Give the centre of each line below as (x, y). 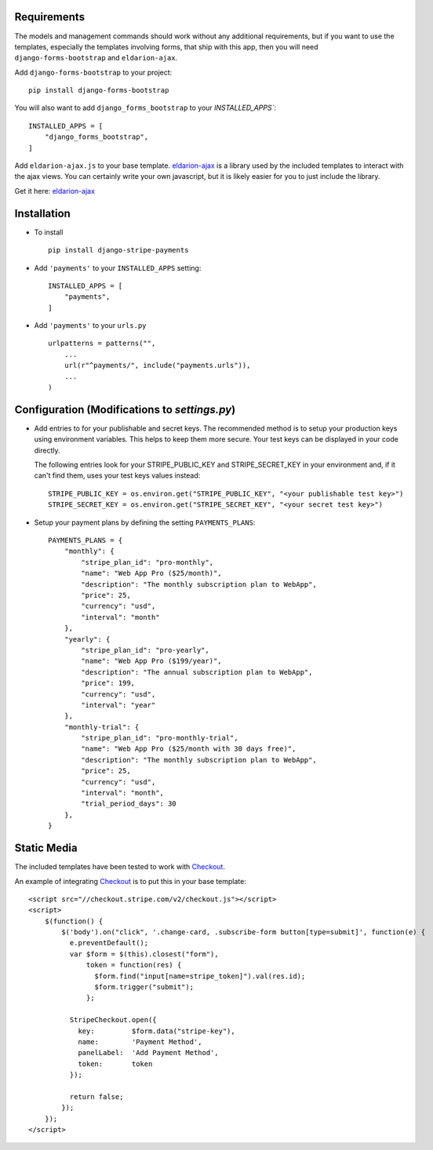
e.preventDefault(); (109, 943)
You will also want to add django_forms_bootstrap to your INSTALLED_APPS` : (146, 108)
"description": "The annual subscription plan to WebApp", (197, 672)
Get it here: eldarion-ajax (55, 191)
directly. (47, 450)
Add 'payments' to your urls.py (90, 326)
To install (49, 232)
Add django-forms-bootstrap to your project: (93, 72)
